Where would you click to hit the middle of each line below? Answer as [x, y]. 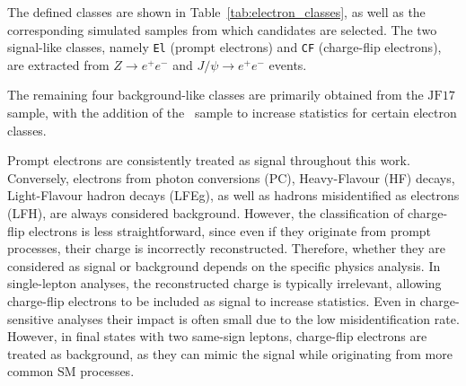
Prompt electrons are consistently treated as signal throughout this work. [209, 160]
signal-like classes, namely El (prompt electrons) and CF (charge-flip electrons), [224, 47]
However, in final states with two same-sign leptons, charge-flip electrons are [217, 336]
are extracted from [58, 64]
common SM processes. [71, 371]
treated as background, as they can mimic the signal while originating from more [230, 353]
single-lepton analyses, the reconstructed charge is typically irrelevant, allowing [224, 283]
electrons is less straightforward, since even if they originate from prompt [230, 230]
